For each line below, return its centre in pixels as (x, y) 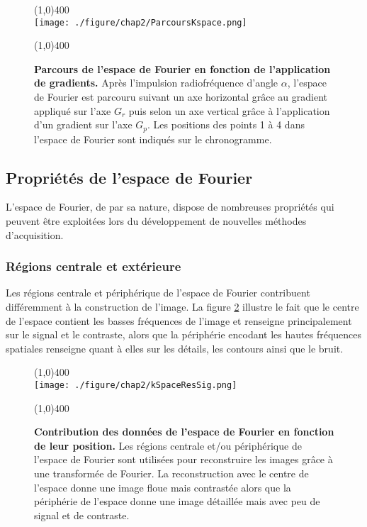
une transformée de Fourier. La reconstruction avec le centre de (171, 473)
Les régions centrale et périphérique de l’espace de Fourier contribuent (158, 293)
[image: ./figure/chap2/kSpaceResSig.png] (136, 385)
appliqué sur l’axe (73, 110)
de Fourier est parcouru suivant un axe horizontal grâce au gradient (181, 97)
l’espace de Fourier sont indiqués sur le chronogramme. (153, 139)
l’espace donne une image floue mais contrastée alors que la (163, 487)
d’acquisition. (35, 234)
